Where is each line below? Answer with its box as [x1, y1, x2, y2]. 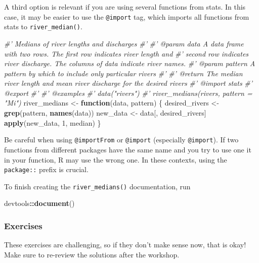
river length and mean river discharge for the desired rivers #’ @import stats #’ [4, 78, 253, 88]
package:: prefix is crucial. [4, 164, 89, 175]
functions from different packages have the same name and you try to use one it [4, 144, 251, 154]
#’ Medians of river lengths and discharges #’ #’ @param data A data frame [4, 38, 244, 48]
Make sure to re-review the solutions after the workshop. [4, 249, 180, 259]
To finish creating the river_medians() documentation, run [4, 181, 191, 191]
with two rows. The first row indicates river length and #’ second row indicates [4, 48, 249, 59]
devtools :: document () [4, 198, 75, 208]
